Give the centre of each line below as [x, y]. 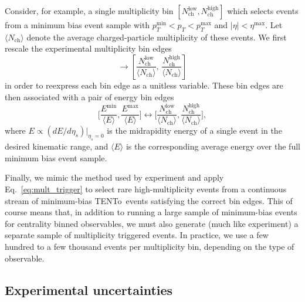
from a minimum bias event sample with [77, 25]
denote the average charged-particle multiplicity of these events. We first [157, 37]
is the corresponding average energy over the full [213, 146]
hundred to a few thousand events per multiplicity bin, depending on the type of [150, 246]
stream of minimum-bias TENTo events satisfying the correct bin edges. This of [149, 200]
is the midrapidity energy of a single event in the [194, 130]
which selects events [263, 11]
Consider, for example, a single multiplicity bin [89, 11]
